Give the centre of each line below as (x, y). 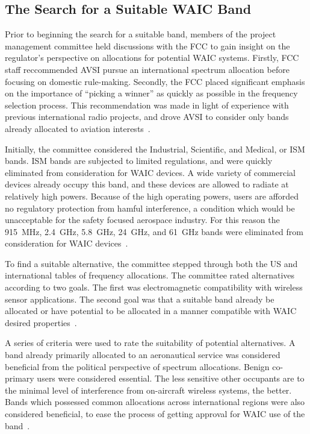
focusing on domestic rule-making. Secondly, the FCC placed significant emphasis (155, 81)
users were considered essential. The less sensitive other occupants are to (171, 378)
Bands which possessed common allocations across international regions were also (155, 402)
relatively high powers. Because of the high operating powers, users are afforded (152, 196)
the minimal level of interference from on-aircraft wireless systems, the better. (148, 390)
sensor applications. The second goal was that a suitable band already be (140, 299)
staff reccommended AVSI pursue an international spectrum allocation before (147, 69)
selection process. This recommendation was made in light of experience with (147, 105)
